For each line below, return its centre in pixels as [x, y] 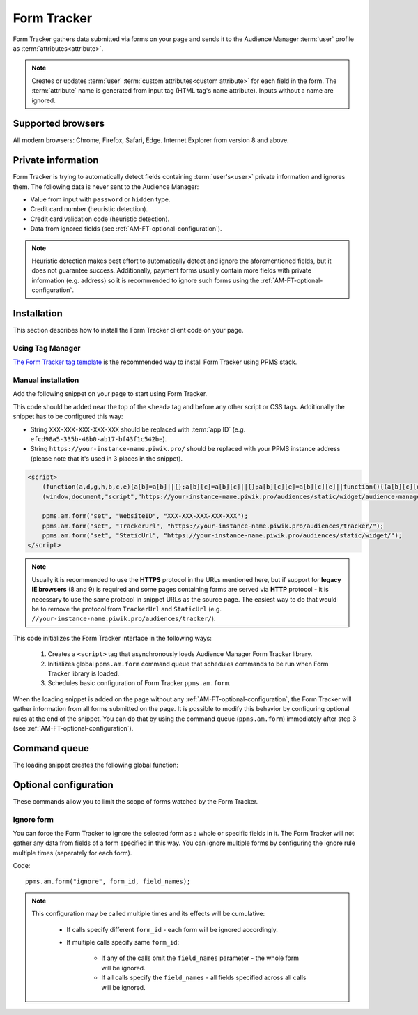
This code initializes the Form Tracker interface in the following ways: [113, 638]
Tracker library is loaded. [84, 673]
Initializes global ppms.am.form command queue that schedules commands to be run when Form [188, 664]
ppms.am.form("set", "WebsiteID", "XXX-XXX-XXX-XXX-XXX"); [145, 516]
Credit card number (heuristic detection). [89, 209]
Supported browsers [59, 124]
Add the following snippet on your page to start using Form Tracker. [110, 394]
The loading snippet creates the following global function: [96, 765]
